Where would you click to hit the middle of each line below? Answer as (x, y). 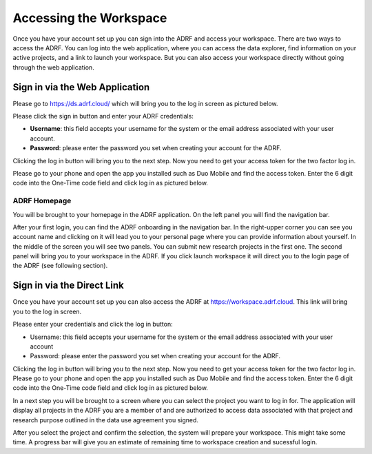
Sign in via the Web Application (81, 87)
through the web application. (53, 67)
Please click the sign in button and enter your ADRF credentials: (103, 116)
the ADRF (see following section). (60, 266)
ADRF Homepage (42, 201)
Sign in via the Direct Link (68, 286)
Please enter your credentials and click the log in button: (93, 324)
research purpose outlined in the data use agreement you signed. (106, 420)
